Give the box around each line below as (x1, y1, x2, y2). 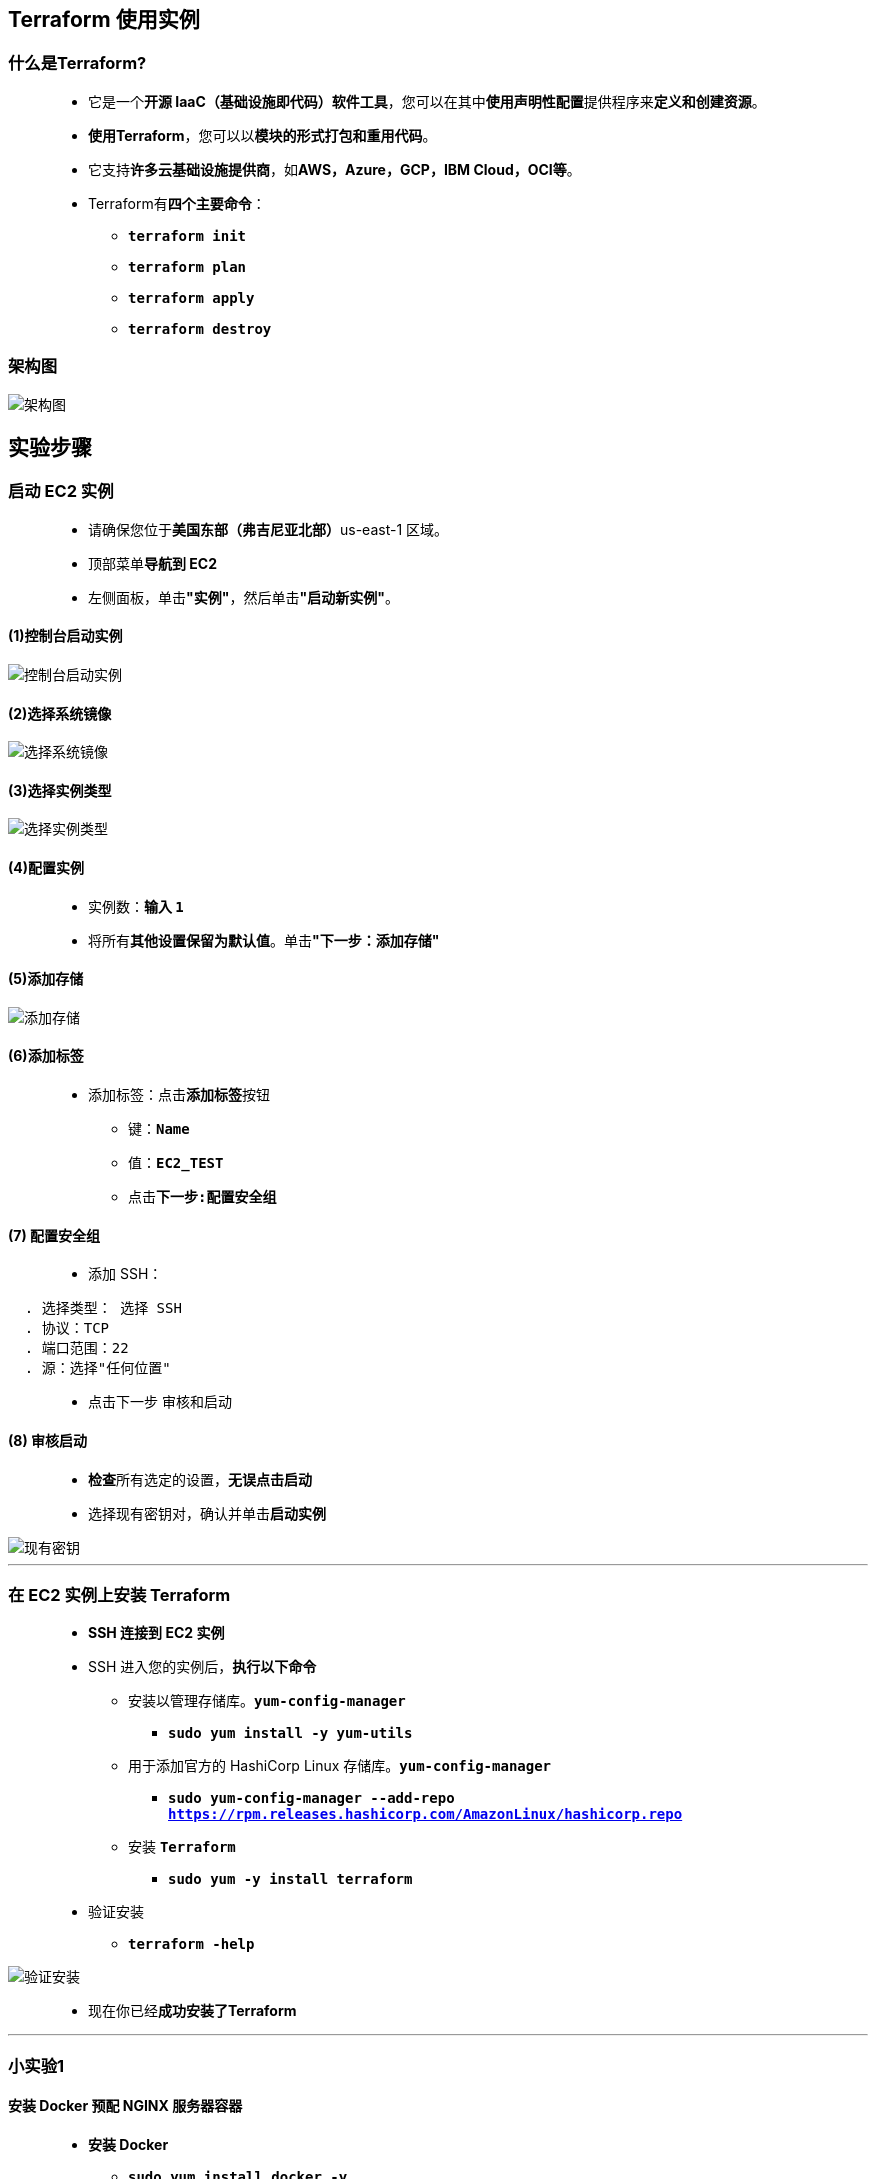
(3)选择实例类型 (8, 781, 112, 799)
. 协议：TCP (24, 1320, 110, 1337)
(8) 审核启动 (8, 1431, 87, 1449)
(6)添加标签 (8, 1047, 84, 1065)
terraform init (128, 227, 247, 244)
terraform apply (128, 289, 255, 306)
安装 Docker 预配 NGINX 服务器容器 (8, 2097, 243, 2115)
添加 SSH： (88, 1265, 163, 1283)
